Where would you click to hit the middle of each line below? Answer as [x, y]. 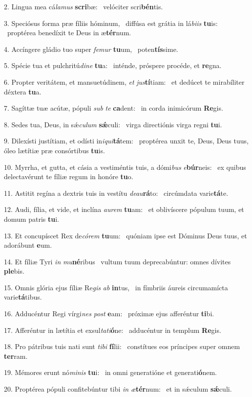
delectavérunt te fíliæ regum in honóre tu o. [69, 176]
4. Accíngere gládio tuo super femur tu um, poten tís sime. [91, 49]
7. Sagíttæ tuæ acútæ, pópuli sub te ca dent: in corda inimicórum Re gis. [114, 108]
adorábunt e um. [28, 245]
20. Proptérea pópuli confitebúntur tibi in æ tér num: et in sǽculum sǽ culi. [118, 389]
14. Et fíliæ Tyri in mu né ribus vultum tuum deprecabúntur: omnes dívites [117, 261]
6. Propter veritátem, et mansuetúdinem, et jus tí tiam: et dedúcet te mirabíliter [124, 82]
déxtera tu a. [23, 91]
